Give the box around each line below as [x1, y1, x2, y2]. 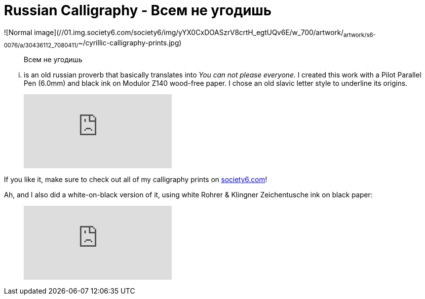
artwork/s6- [343, 31, 376, 38]
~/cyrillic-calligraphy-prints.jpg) [78, 38, 182, 47]
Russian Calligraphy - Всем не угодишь [4, 2, 271, 19]
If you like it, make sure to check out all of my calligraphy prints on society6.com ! [4, 175, 268, 184]
